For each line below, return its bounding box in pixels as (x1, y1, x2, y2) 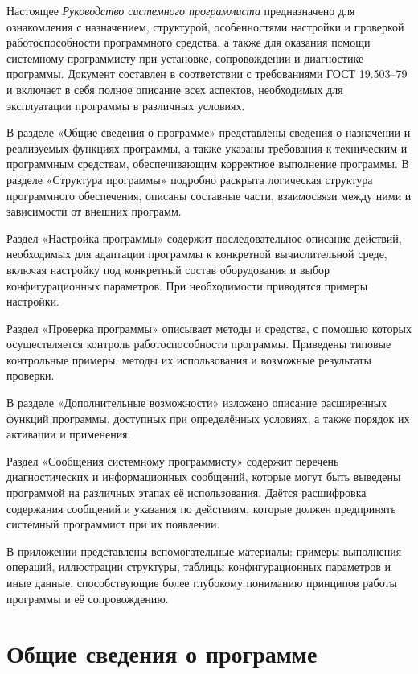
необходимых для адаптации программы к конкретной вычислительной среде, (6, 245, 387, 262)
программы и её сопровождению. (6, 590, 169, 606)
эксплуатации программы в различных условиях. (6, 97, 245, 113)
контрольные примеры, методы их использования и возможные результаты (6, 351, 371, 368)
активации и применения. (6, 425, 131, 442)
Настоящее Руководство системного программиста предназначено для (6, 2, 355, 18)
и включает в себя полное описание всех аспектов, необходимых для (6, 80, 343, 97)
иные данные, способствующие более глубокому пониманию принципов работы (6, 574, 398, 590)
